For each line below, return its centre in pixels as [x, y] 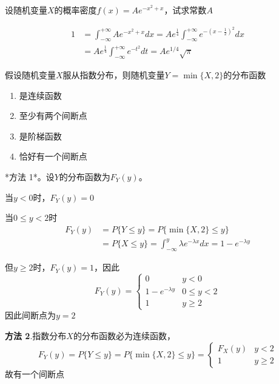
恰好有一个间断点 [53, 156]
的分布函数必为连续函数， [124, 335]
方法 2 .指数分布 [36, 335]
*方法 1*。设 [30, 176]
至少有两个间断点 [53, 116]
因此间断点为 [30, 315]
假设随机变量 [30, 74]
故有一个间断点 [35, 373]
